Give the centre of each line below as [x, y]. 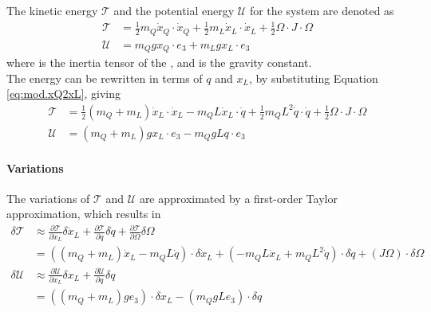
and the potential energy [174, 10]
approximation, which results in [84, 214]
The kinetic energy [52, 10]
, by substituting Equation [313, 78]
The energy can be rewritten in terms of [105, 78]
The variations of [48, 198]
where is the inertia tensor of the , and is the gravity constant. [159, 62]
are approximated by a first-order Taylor [238, 198]
